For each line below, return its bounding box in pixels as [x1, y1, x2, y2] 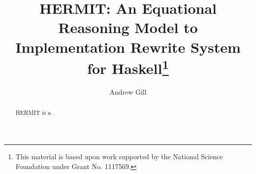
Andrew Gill [109, 87, 147, 97]
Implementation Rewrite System [15, 36, 241, 57]
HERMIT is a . [15, 108, 55, 117]
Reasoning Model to [58, 17, 198, 37]
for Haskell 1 [87, 56, 169, 78]
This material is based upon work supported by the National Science [15, 151, 223, 162]
